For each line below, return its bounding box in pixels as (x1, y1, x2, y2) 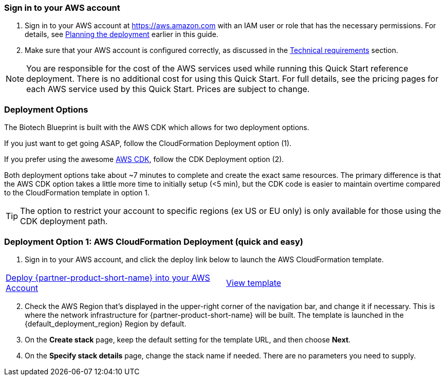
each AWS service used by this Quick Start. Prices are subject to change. (26, 84, 310, 95)
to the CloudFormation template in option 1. (4, 188, 150, 197)
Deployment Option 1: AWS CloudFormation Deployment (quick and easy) (4, 236, 303, 247)
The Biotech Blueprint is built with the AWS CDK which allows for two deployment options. (4, 123, 309, 132)
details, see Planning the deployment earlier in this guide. (25, 30, 218, 39)
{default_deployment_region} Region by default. (25, 319, 187, 328)
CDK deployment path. (20, 216, 108, 227)
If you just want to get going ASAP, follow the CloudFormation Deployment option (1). (4, 139, 292, 148)
